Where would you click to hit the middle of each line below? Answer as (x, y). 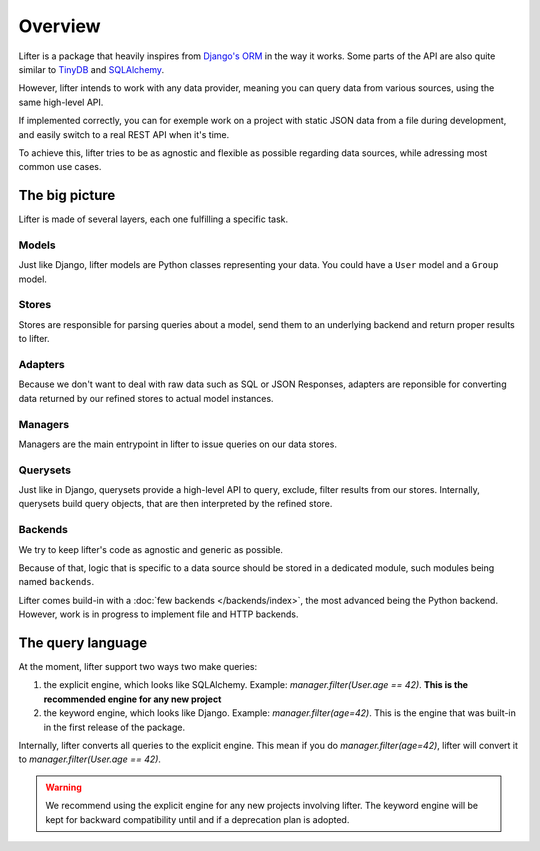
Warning (63, 787)
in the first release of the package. (114, 727)
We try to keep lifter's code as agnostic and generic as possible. (151, 549)
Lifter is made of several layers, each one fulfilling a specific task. (153, 219)
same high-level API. (61, 102)
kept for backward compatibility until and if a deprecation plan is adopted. (197, 819)
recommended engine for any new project (132, 699)
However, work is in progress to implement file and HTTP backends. (158, 614)
